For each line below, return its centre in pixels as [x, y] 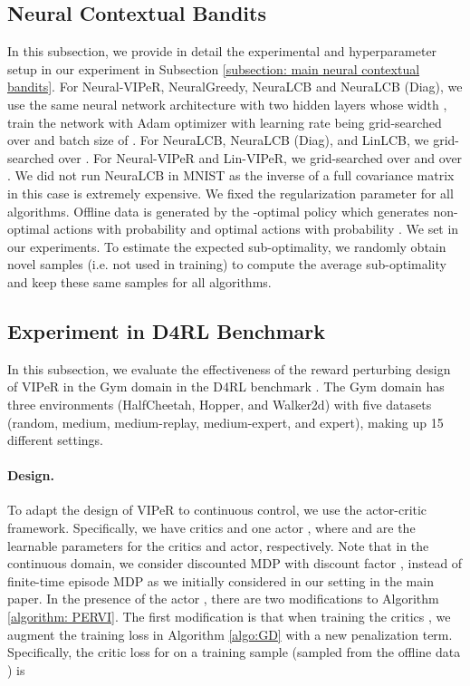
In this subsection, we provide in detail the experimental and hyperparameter [222, 51]
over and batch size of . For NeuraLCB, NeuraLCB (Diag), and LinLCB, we [218, 140]
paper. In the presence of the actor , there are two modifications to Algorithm [223, 599]
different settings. [55, 440]
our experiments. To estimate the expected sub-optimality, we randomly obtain [227, 246]
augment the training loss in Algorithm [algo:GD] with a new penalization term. [230, 634]
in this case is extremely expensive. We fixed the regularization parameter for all [230, 193]
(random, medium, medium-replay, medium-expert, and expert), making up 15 [225, 422]
